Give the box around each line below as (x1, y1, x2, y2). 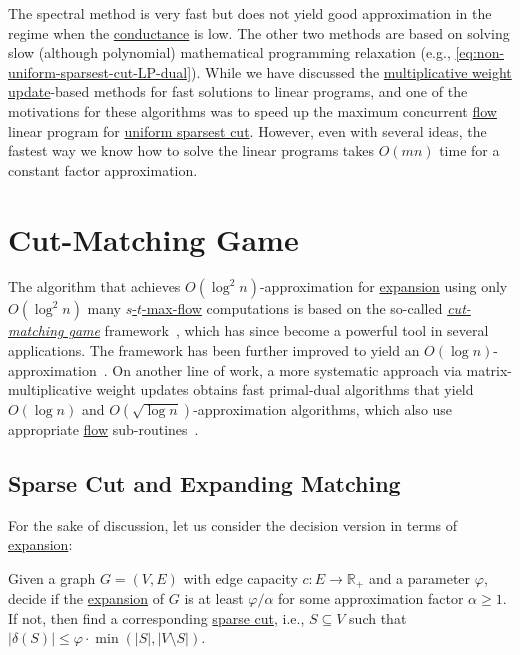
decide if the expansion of (8, 588, 165, 609)
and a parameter (368, 567, 471, 588)
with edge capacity (183, 567, 298, 588)
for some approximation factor (278, 588, 464, 609)
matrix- (466, 359, 513, 380)
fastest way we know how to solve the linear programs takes (8, 140, 374, 161)
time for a (439, 140, 500, 161)
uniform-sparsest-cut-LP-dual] (8, 61, 192, 82)
